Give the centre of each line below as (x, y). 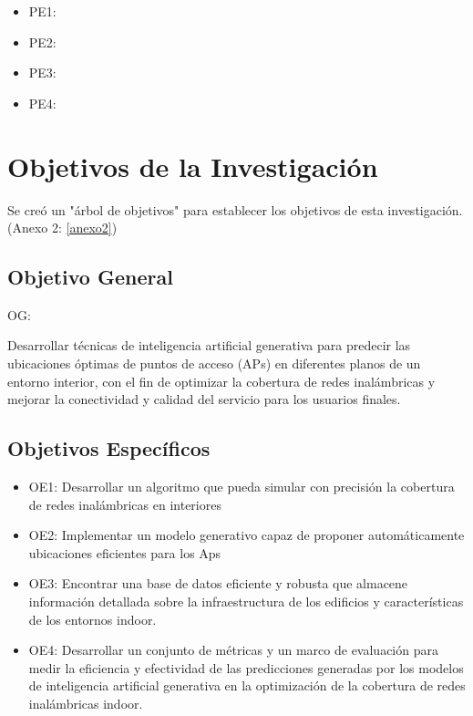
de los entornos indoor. (93, 619)
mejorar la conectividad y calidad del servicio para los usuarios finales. (204, 399)
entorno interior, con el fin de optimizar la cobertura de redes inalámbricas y (221, 381)
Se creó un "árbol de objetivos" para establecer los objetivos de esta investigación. (235, 209)
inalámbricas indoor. (86, 703)
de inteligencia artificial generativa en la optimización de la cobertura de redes (247, 685)
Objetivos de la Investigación (193, 166)
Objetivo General (90, 277)
